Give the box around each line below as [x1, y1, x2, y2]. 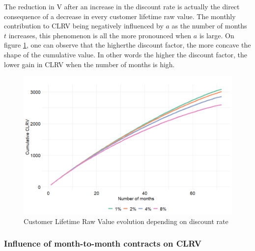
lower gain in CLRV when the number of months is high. [4, 59, 175, 69]
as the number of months [171, 21, 247, 31]
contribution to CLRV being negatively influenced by [4, 21, 164, 31]
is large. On [199, 30, 234, 40]
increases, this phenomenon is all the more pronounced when [8, 30, 192, 40]
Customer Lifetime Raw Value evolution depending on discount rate [24, 216, 228, 226]
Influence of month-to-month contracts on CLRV [4, 237, 201, 249]
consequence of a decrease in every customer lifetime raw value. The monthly [4, 11, 236, 21]
